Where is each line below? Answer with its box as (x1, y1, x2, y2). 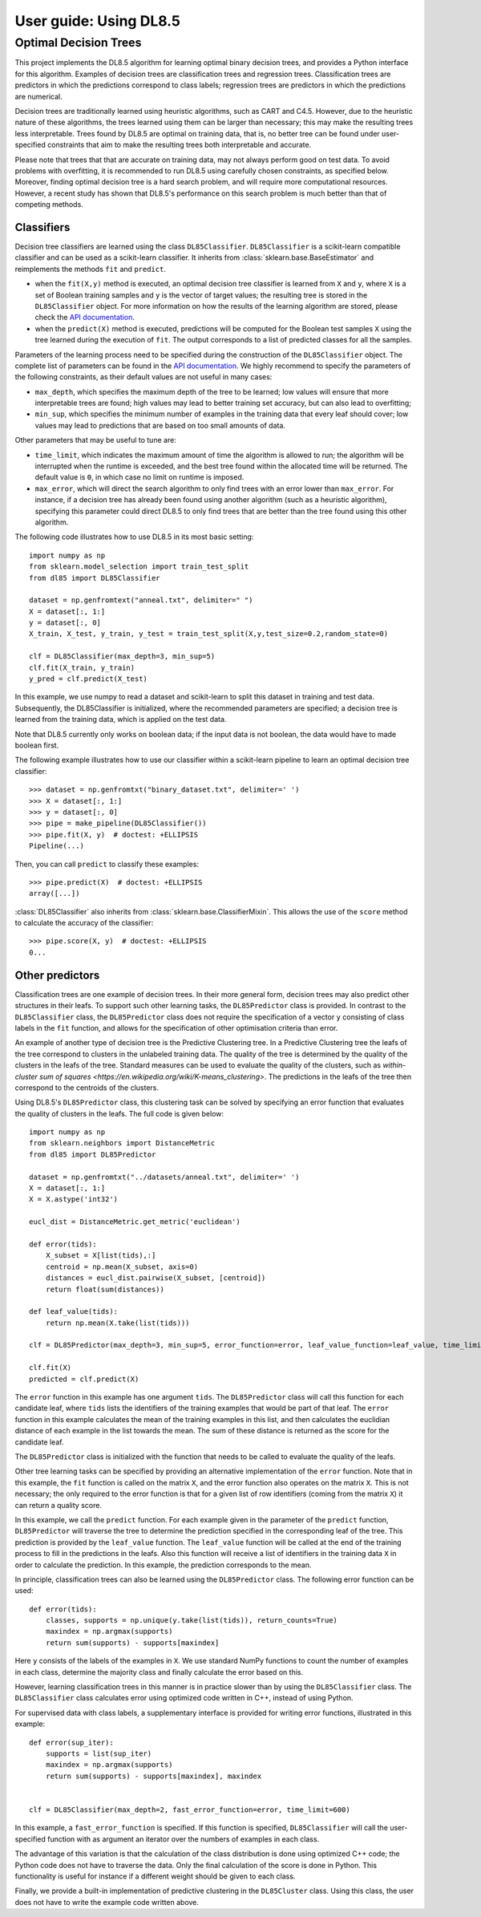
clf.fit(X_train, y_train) (29, 663, 135, 672)
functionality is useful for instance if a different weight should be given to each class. (14, 1871, 296, 1881)
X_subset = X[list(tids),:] (45, 1251, 156, 1260)
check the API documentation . (34, 313, 135, 322)
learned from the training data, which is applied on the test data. (14, 715, 227, 724)
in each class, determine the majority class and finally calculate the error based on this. (14, 1667, 304, 1676)
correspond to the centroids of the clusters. (14, 1083, 160, 1092)
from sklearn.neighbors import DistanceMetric (29, 1139, 216, 1148)
